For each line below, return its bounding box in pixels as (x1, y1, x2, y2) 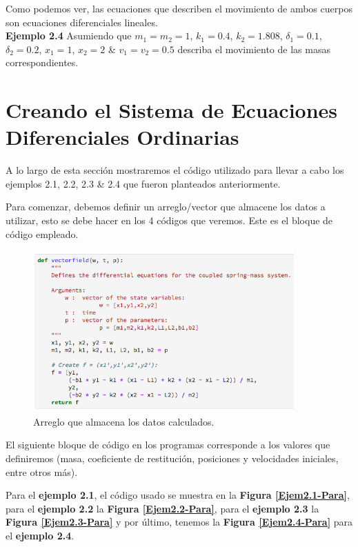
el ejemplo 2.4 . (6, 528, 74, 542)
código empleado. (6, 226, 79, 241)
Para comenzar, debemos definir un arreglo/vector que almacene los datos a (6, 199, 326, 214)
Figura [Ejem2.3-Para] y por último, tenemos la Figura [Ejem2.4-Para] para (6, 515, 353, 529)
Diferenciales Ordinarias (6, 123, 239, 151)
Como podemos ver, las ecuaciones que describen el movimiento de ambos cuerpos (6, 1, 352, 15)
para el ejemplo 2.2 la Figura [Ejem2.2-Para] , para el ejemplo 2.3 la (6, 501, 319, 515)
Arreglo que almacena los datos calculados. (33, 414, 215, 428)
